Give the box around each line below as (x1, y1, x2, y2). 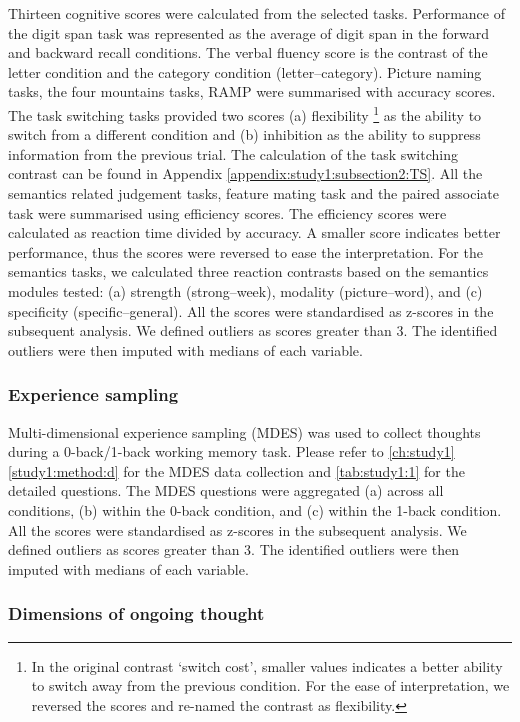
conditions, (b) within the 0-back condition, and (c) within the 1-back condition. (8, 499, 502, 520)
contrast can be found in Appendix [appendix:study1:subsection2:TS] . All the (8, 163, 483, 184)
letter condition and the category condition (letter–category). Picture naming (8, 61, 482, 82)
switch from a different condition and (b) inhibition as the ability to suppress (8, 124, 481, 145)
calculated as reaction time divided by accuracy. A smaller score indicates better (8, 222, 501, 243)
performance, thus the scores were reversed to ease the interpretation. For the (8, 241, 483, 262)
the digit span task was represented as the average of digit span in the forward (8, 22, 489, 43)
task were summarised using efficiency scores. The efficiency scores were (8, 202, 447, 223)
